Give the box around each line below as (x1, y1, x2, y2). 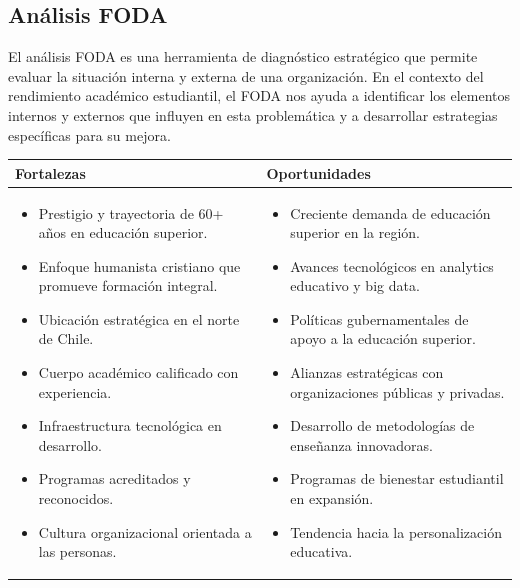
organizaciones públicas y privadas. (290, 381, 505, 402)
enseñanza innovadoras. (290, 434, 433, 455)
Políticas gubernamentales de (290, 308, 469, 329)
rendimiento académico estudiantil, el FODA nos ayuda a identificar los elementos (8, 85, 511, 106)
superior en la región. (290, 222, 421, 243)
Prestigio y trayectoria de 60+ (38, 202, 224, 223)
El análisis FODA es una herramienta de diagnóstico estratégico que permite (8, 46, 478, 67)
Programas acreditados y (38, 468, 191, 489)
